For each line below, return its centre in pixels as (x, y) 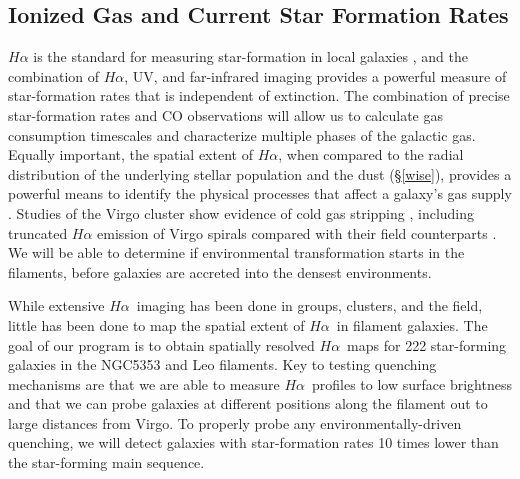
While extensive (56, 305)
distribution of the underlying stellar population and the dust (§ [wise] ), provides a (260, 173)
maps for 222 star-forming (427, 344)
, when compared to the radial (371, 154)
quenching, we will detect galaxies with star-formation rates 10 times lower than (253, 442)
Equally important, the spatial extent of (130, 154)
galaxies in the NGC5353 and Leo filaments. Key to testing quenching (222, 364)
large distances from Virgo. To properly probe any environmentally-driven (235, 422)
